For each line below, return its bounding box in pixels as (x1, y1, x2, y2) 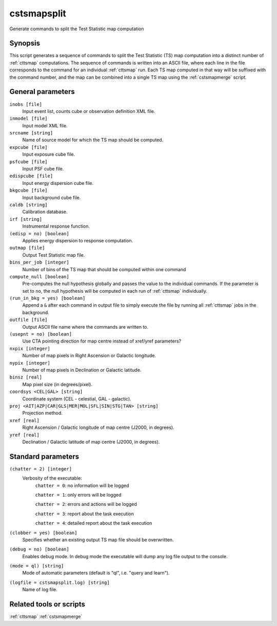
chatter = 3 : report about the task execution (35, 510, 134, 517)
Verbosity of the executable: (22, 475, 82, 481)
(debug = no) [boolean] (9, 546, 69, 552)
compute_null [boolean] (9, 274, 69, 279)
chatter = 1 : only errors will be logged (35, 491, 122, 498)
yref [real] (9, 432, 39, 438)
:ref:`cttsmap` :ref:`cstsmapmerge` (9, 614, 83, 620)
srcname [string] (9, 130, 53, 136)
